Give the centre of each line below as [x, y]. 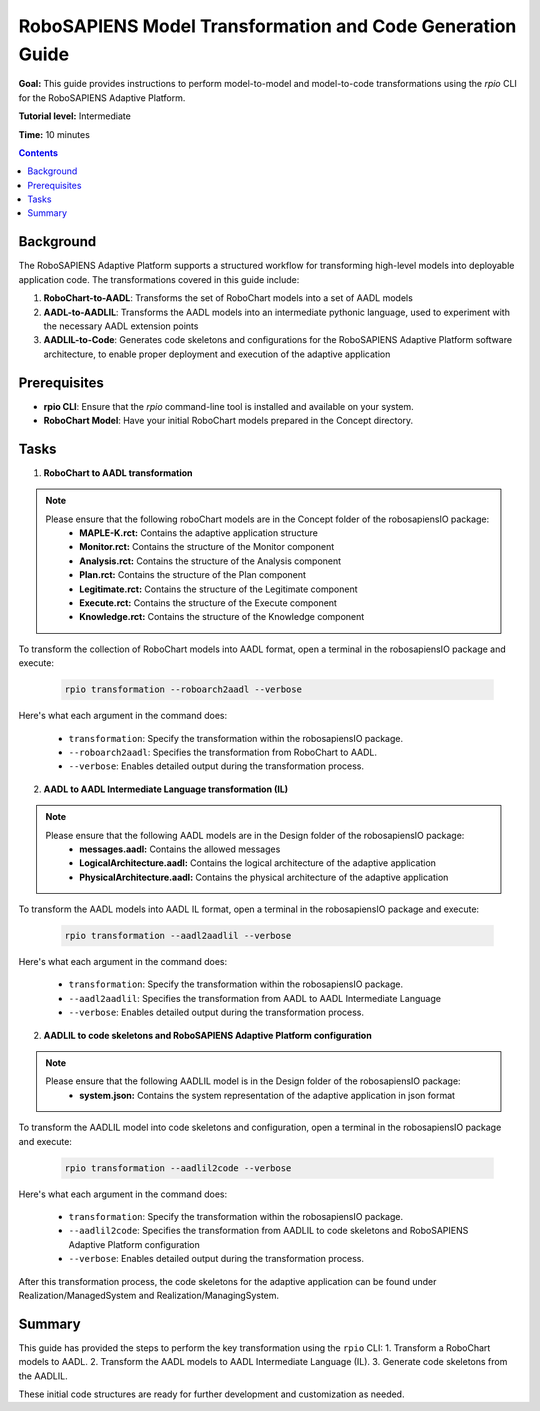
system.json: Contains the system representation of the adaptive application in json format [267, 1095]
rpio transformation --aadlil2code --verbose [178, 1168]
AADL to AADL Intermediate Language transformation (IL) [166, 789]
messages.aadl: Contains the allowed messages [180, 849]
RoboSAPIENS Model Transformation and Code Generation [267, 26]
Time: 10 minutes [54, 134]
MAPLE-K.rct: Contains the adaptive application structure [199, 533]
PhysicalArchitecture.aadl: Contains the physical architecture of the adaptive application [264, 877]
